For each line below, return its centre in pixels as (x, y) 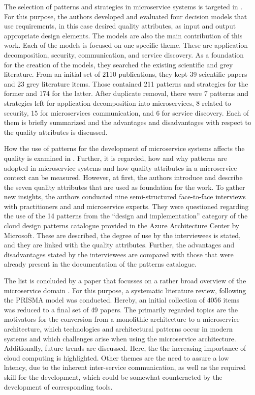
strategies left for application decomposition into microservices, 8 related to (118, 103)
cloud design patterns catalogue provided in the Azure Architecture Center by (122, 226)
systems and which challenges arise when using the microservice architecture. (120, 338)
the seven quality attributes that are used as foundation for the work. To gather (125, 187)
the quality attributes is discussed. (56, 132)
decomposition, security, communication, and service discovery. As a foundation (124, 54)
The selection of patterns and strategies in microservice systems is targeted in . (123, 6)
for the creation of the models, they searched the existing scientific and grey (118, 64)
